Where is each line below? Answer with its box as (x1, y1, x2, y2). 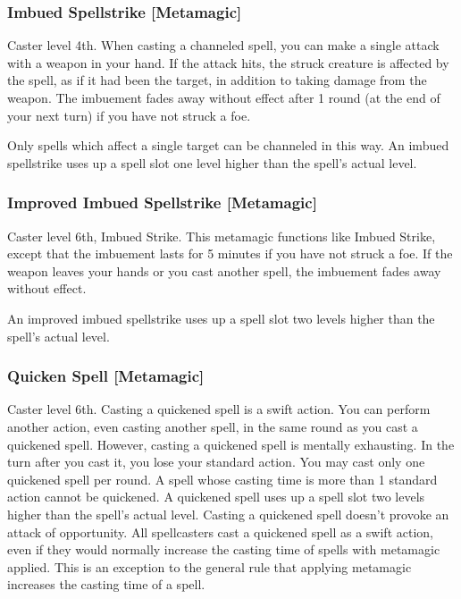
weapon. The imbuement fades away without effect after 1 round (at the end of (7, 89, 440, 106)
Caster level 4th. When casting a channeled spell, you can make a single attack (7, 36, 440, 55)
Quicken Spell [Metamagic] (7, 365, 205, 387)
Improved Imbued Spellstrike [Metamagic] (7, 191, 317, 214)
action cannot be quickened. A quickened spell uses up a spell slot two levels (7, 487, 425, 506)
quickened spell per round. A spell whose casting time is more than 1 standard (7, 469, 438, 488)
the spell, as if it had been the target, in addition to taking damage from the (7, 71, 427, 89)
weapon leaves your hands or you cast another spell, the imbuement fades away (7, 261, 441, 280)
